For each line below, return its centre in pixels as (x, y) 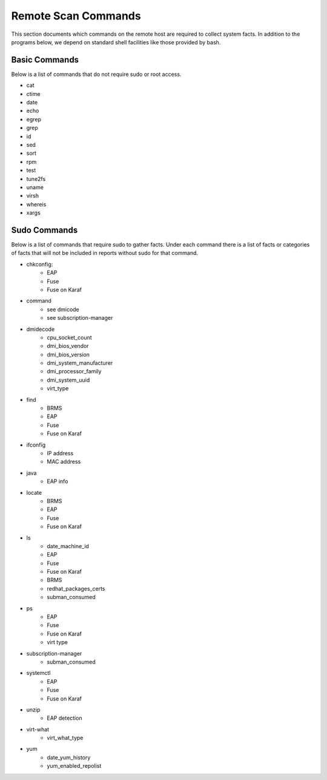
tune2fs (36, 178)
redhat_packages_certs (76, 588)
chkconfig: (40, 264)
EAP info (58, 481)
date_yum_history (69, 757)
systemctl (38, 673)
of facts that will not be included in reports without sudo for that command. (105, 253)
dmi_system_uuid (68, 380)
